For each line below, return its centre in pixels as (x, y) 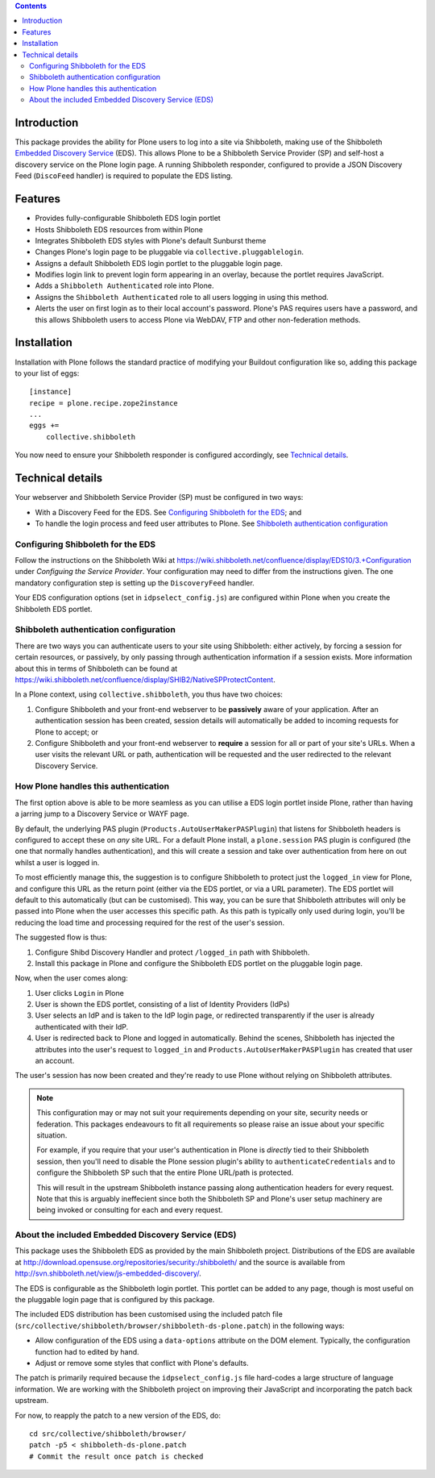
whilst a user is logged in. (57, 862)
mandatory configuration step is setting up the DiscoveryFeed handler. (135, 583)
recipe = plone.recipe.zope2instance (104, 403)
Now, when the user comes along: (71, 978)
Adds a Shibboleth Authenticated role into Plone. (124, 285)
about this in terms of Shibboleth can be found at (96, 668)
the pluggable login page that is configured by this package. (115, 1300)
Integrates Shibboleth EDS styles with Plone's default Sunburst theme (151, 240)
